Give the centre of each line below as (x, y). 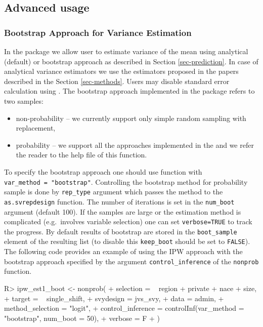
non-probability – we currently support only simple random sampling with (131, 118)
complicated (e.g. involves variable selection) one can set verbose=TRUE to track (128, 221)
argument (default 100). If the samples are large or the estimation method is (123, 211)
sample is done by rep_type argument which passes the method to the (114, 192)
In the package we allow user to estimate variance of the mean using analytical (126, 51)
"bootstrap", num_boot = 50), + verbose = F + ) (82, 318)
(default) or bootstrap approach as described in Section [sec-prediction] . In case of (131, 61)
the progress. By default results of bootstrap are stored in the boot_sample (121, 231)
